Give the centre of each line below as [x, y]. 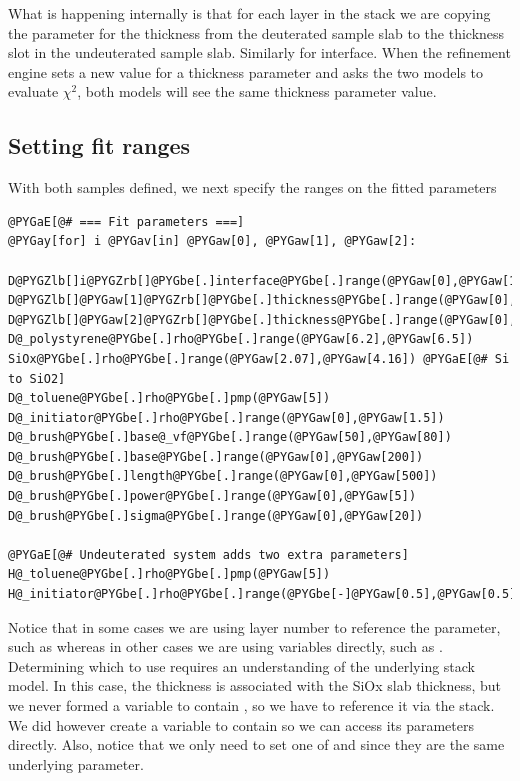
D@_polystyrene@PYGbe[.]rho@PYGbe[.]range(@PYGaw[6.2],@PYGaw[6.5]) [241, 339]
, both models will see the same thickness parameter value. [257, 91]
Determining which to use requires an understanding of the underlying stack [242, 665]
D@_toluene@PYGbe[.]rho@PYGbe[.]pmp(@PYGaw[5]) [169, 398]
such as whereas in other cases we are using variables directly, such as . [225, 646]
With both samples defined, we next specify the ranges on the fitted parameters [252, 187]
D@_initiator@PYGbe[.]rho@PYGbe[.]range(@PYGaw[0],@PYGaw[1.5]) [226, 417]
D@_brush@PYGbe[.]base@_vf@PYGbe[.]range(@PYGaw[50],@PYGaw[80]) [230, 437]
